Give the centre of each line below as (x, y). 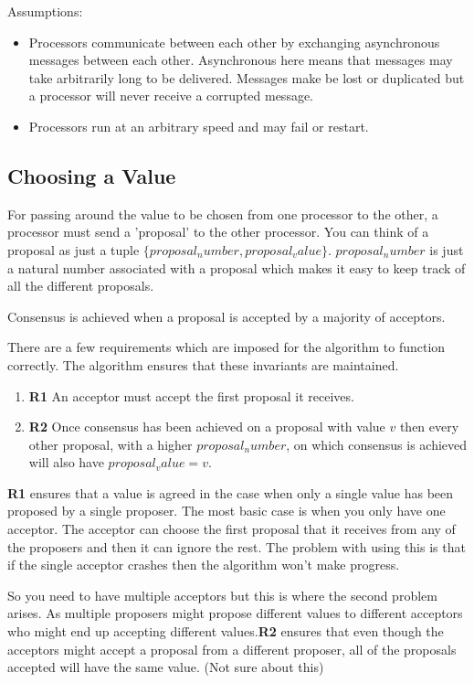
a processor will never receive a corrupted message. (171, 96)
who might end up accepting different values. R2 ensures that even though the (226, 631)
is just (447, 249)
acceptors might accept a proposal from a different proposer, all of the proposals (232, 649)
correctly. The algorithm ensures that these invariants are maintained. (203, 364)
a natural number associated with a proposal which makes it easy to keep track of (237, 267)
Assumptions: (45, 11)
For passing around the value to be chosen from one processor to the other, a (223, 213)
